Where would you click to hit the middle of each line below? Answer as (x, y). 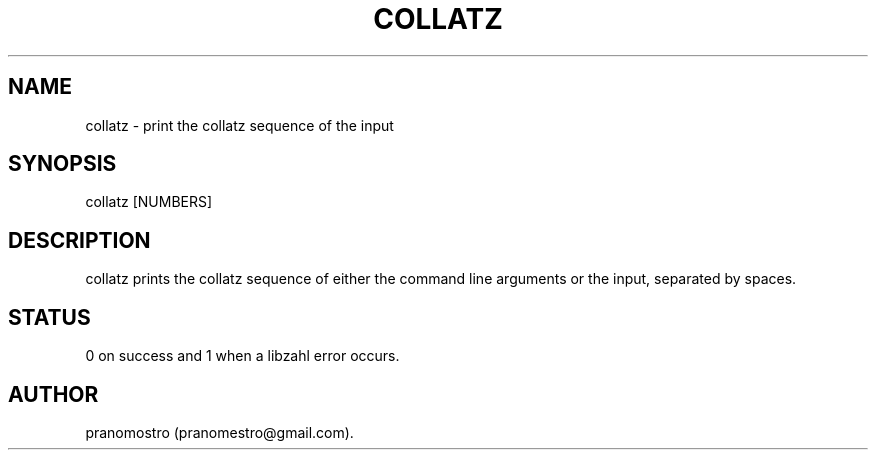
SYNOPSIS (62, 164)
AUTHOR (53, 394)
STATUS (49, 317)
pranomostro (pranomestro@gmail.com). (219, 432)
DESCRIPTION (79, 240)
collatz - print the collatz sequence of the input (239, 125)
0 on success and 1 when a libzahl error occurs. (242, 356)
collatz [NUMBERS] (149, 202)
